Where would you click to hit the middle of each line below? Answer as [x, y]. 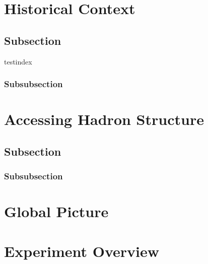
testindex [18, 61]
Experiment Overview [82, 251]
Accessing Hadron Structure [104, 119]
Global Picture [56, 211]
